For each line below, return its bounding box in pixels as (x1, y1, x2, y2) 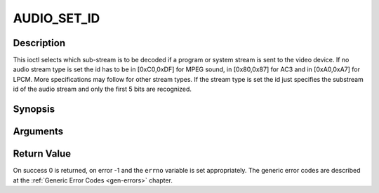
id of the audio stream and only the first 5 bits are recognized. (13, 85, 192, 94)
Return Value (13, 148, 72, 160)
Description (13, 37, 66, 49)
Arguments (13, 126, 64, 138)
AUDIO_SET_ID (13, 10, 100, 26)
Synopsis (13, 103, 55, 115)
